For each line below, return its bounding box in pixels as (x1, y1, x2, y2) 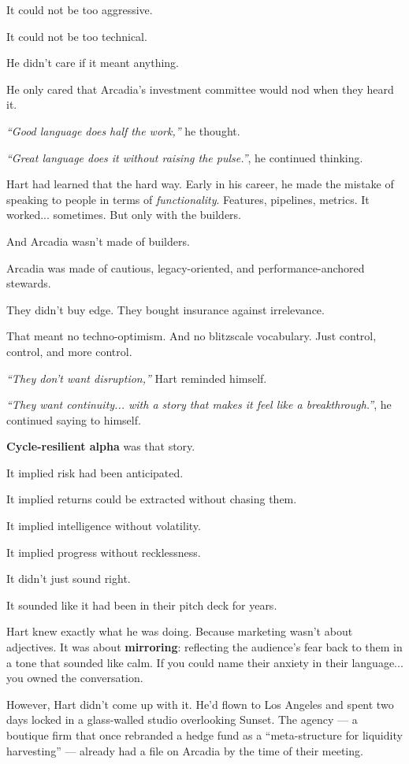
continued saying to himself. (6, 411, 141, 428)
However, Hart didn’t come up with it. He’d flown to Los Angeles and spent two (6, 695, 394, 712)
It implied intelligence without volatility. (6, 517, 201, 534)
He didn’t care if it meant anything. (6, 54, 180, 71)
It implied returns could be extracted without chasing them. (6, 491, 297, 507)
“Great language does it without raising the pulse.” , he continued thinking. (6, 149, 363, 165)
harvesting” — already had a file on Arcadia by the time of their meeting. (6, 742, 363, 758)
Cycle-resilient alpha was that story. (6, 438, 195, 454)
